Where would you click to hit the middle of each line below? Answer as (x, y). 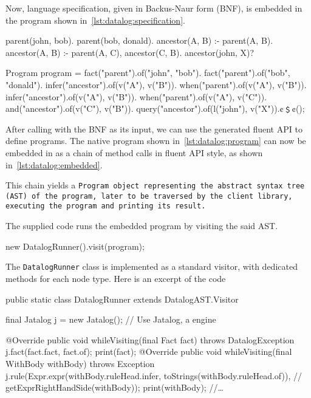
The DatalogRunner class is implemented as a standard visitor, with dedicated (152, 266)
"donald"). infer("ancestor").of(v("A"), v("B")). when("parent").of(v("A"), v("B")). (156, 84)
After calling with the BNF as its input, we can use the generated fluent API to (154, 129)
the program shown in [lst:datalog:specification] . (95, 20)
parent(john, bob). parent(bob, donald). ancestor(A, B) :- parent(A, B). (139, 40)
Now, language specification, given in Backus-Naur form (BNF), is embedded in (154, 8)
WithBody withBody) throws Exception (80, 363)
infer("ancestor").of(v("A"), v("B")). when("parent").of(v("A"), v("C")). (136, 96)
